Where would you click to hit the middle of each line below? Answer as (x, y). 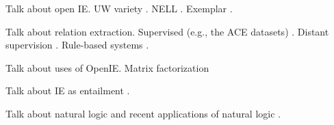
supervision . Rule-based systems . (77, 45)
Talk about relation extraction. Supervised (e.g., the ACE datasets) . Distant (167, 31)
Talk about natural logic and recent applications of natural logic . (143, 113)
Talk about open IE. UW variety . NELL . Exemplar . (119, 8)
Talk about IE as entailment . (68, 91)
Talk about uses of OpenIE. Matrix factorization (107, 67)
